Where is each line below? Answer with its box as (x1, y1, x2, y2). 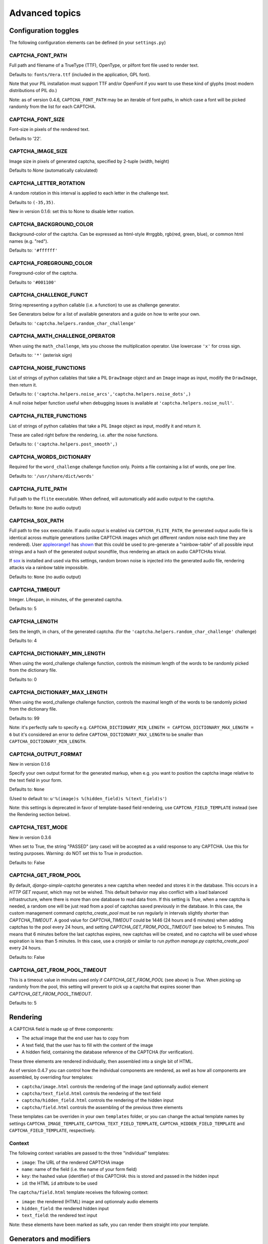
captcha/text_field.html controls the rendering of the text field (21, 1090, 161, 1097)
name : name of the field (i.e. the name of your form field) (21, 1166, 137, 1172)
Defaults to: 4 (9, 637, 37, 643)
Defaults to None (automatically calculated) (9, 167, 98, 174)
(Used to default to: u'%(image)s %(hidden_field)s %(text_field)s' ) (9, 795, 167, 801)
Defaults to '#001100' (9, 279, 57, 285)
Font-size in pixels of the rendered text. (9, 126, 90, 132)
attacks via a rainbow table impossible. (9, 565, 89, 571)
